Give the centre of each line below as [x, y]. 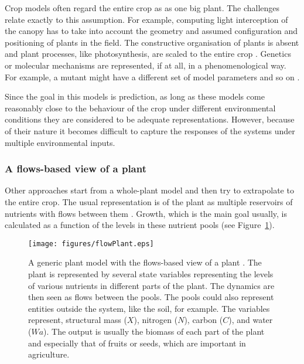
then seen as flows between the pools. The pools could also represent [151, 297]
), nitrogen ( [156, 320]
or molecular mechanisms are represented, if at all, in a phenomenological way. [146, 65]
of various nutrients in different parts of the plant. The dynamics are [151, 285]
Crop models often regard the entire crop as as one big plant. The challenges [142, 8]
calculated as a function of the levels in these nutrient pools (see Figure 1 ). [140, 225]
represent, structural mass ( [78, 320]
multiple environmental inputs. [60, 142]
